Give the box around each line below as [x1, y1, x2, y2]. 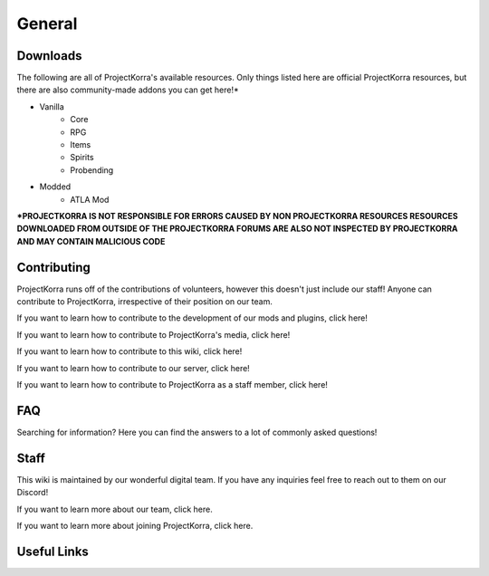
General [16, 14, 78, 34]
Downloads [16, 48, 82, 63]
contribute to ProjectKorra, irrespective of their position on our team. [16, 296, 273, 307]
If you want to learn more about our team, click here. [16, 504, 213, 514]
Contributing [16, 259, 91, 275]
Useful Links [16, 543, 90, 559]
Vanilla [39, 101, 65, 112]
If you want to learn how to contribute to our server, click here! [16, 362, 251, 373]
